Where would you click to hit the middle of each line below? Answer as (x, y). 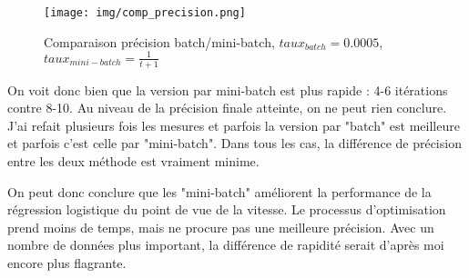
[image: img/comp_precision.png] (145, 13)
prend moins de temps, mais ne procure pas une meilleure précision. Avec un (221, 227)
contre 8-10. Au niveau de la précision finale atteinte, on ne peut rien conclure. (227, 108)
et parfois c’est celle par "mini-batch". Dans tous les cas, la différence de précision (234, 143)
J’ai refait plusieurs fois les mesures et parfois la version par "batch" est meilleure (234, 125)
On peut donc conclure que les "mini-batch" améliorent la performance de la (219, 191)
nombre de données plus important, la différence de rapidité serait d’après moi (226, 245)
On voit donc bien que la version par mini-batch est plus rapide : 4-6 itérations (228, 89)
